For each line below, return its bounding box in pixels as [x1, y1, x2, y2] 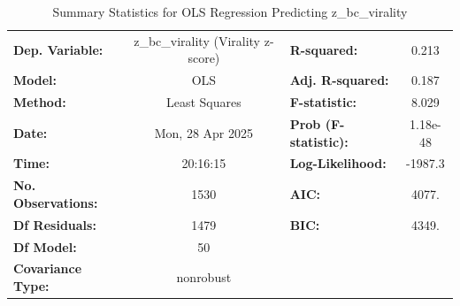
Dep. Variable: [13, 40, 103, 58]
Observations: [13, 193, 98, 211]
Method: [13, 93, 66, 111]
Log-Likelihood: [289, 154, 387, 172]
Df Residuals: [13, 215, 96, 233]
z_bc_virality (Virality [134, 31, 260, 50]
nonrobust [176, 268, 232, 287]
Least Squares [165, 93, 241, 111]
